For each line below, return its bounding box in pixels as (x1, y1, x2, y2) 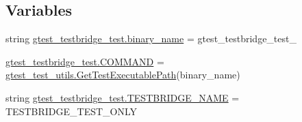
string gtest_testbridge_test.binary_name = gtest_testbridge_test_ (5, 31, 297, 46)
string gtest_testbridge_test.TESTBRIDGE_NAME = (5, 90, 240, 104)
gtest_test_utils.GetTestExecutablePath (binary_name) (5, 67, 240, 82)
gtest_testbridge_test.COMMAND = (5, 54, 164, 68)
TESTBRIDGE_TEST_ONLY (5, 104, 138, 118)
